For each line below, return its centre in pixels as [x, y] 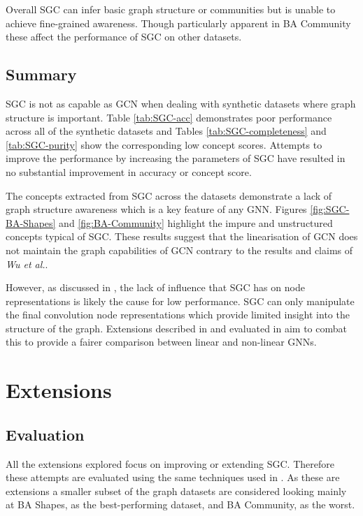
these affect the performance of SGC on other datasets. [124, 37]
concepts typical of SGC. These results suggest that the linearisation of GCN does [182, 236]
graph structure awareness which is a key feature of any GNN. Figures [156, 209]
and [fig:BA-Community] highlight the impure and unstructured [196, 222]
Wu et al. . [27, 264]
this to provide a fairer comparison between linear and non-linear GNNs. [161, 342]
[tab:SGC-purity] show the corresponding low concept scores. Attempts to [164, 144]
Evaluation [45, 434]
